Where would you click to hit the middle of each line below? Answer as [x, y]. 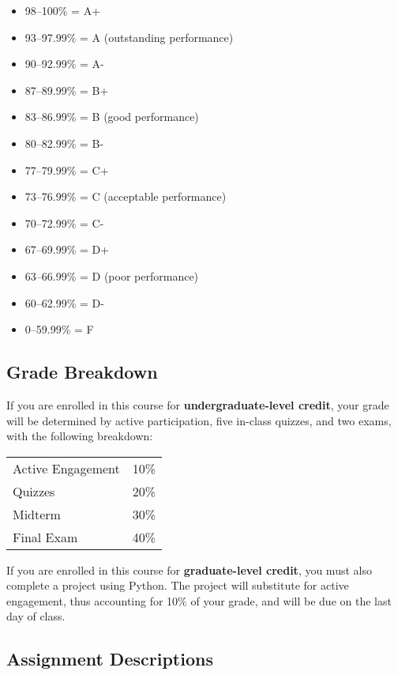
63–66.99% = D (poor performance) [112, 275]
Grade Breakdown [82, 372]
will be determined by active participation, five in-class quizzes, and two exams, [199, 420]
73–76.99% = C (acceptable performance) [126, 196]
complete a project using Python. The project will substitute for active [178, 585]
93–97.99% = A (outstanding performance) [129, 37]
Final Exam [45, 537]
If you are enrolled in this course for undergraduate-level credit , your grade [198, 404]
